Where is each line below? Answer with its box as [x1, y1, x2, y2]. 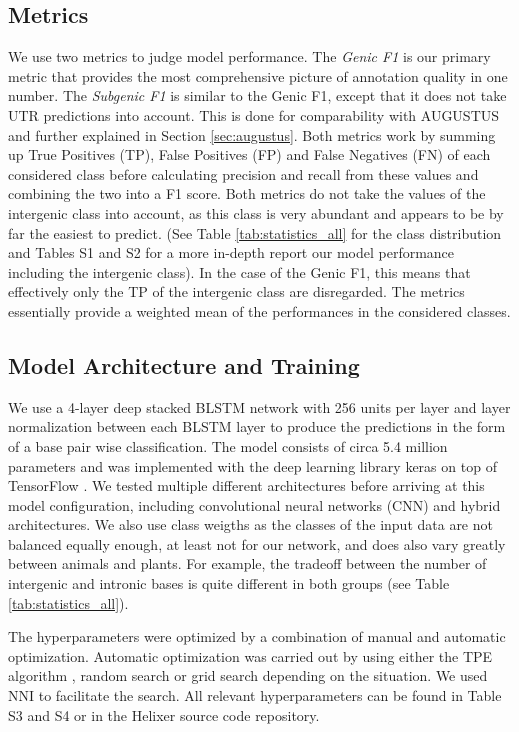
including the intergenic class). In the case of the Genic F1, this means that [8, 261, 471, 282]
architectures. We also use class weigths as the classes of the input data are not [8, 514, 493, 535]
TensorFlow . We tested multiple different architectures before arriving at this [8, 475, 485, 496]
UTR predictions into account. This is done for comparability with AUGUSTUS [8, 104, 500, 125]
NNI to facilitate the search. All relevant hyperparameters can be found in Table [8, 685, 502, 706]
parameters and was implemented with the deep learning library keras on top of [8, 455, 497, 476]
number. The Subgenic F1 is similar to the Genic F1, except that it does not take [8, 85, 507, 106]
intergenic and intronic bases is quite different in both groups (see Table [8, 573, 450, 594]
